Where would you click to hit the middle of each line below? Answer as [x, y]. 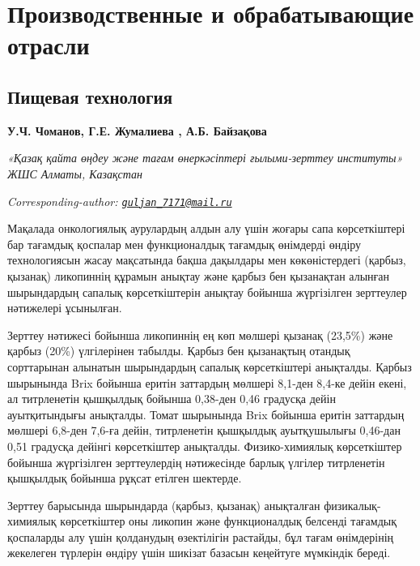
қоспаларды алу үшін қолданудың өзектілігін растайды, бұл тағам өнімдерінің [201, 536]
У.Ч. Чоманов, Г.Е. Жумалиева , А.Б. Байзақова [137, 130]
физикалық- [352, 505]
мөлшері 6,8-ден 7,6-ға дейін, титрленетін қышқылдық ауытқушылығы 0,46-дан [204, 430]
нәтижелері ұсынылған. [65, 308]
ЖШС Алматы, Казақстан [75, 173]
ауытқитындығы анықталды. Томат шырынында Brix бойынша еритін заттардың [206, 414]
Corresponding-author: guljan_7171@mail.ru [120, 201]
